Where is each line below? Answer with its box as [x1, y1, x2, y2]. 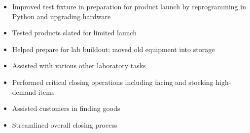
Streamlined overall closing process [12, 119, 117, 130]
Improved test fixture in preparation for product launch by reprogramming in [12, 1, 246, 11]
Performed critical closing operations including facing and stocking [12, 77, 214, 87]
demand [12, 86, 36, 97]
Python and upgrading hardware [12, 11, 111, 21]
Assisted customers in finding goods [12, 103, 120, 113]
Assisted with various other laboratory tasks [12, 60, 146, 71]
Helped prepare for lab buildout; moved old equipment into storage [12, 44, 215, 54]
